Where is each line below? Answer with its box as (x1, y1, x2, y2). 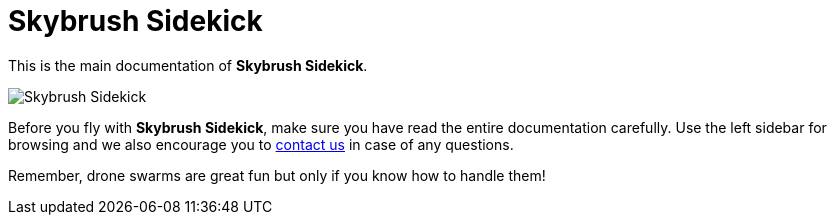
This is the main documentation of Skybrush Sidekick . (8, 56, 368, 74)
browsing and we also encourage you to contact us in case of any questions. (8, 135, 514, 153)
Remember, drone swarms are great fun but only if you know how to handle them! (8, 166, 546, 184)
